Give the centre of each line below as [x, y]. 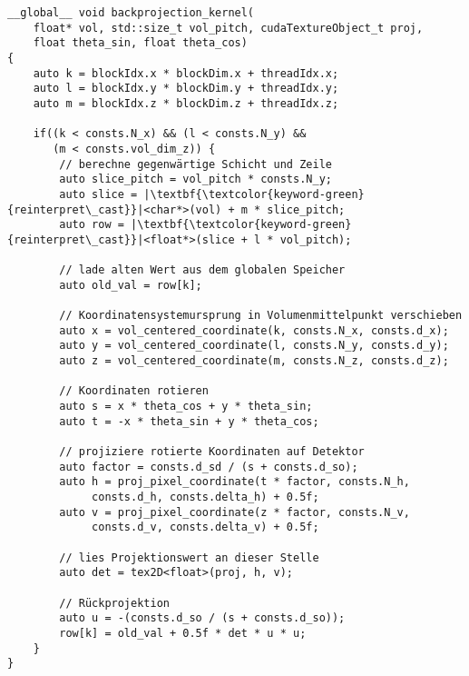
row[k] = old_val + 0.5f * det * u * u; [183, 633]
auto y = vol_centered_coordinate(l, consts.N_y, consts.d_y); [254, 346]
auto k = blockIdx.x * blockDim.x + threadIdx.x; [186, 73]
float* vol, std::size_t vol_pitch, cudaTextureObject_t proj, [228, 28]
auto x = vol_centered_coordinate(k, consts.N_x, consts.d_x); [254, 330]
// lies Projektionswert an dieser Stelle [189, 557]
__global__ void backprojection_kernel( [131, 13]
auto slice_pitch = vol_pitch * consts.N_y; [195, 179]
